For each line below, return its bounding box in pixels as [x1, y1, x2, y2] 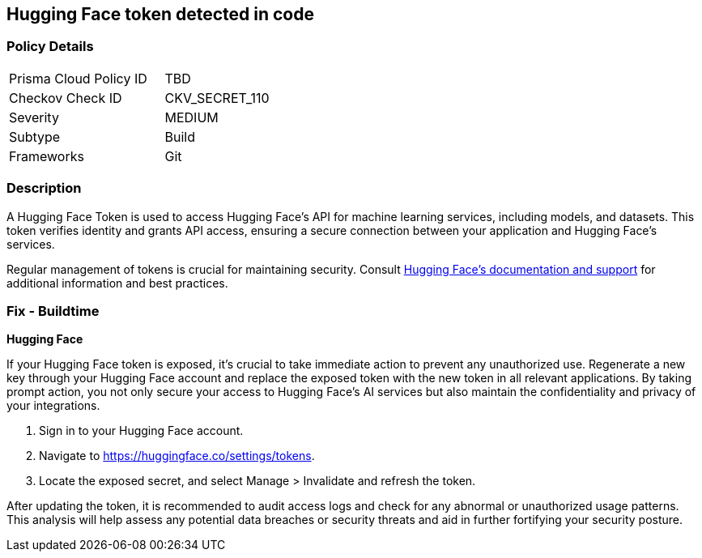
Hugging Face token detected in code [6, 4, 314, 24]
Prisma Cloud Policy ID [9, 70, 147, 87]
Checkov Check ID [9, 89, 122, 106]
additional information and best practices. [6, 275, 228, 290]
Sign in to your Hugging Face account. [39, 424, 244, 438]
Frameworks [9, 147, 84, 164]
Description [6, 180, 82, 197]
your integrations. [6, 398, 100, 413]
